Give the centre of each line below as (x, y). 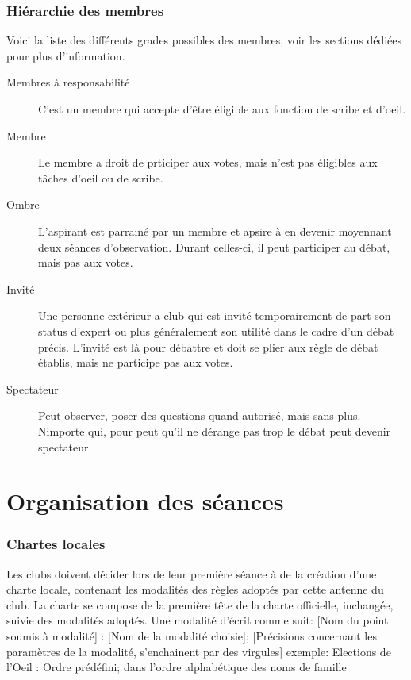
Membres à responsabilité (68, 82)
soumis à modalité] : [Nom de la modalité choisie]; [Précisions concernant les (192, 636)
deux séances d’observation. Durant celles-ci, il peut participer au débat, (214, 246)
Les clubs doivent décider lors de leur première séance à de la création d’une (192, 573)
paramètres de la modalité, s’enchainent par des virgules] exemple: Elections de (199, 651)
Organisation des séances (145, 501)
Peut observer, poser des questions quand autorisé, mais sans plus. (200, 415)
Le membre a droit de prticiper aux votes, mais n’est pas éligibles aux (208, 162)
